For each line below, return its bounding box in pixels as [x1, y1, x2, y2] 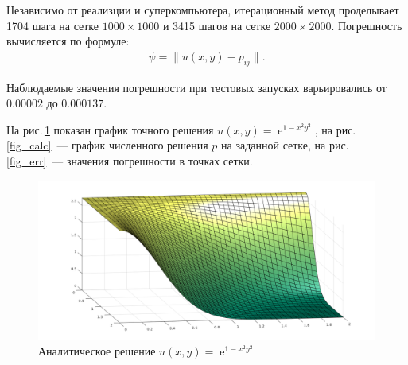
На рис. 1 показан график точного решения [6, 121, 214, 138]
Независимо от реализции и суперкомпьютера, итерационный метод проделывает [6, 2, 399, 17]
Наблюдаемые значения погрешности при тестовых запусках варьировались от [6, 79, 387, 95]
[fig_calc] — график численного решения [6, 137, 208, 153]
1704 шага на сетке [6, 17, 99, 33]
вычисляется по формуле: [6, 33, 130, 49]
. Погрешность [331, 17, 402, 33]
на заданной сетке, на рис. [221, 137, 349, 153]
